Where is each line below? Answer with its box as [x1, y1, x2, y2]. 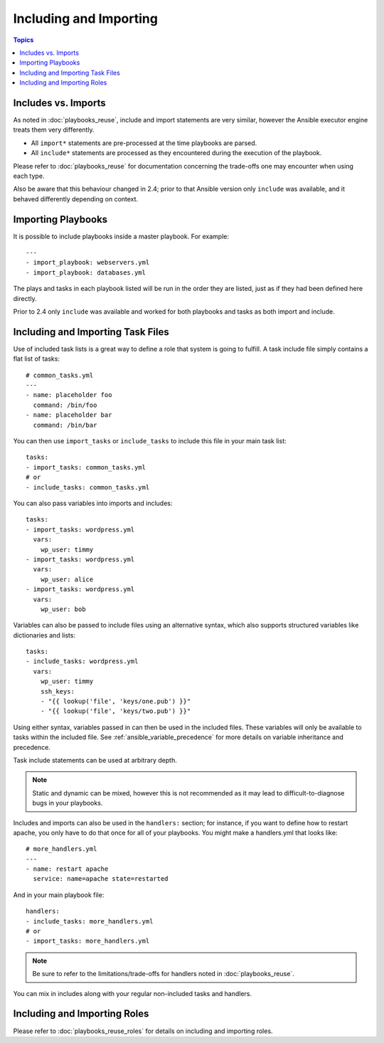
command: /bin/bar [33, 420, 97, 429]
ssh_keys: [40, 687, 75, 695]
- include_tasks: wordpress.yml [26, 657, 139, 665]
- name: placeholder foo [26, 391, 112, 399]
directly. [13, 294, 37, 302]
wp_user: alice [40, 575, 94, 583]
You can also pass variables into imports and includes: [13, 499, 173, 507]
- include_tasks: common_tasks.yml [26, 483, 150, 491]
